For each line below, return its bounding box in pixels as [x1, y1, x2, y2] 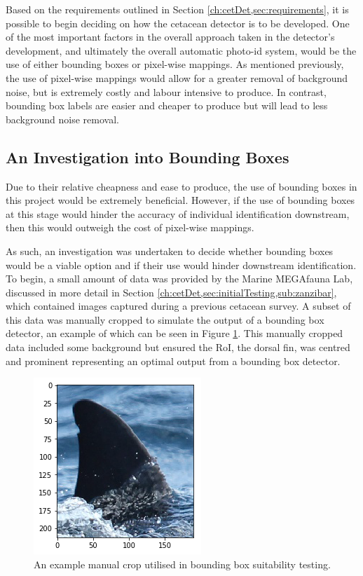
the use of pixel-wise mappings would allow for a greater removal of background [6, 70, 348, 85]
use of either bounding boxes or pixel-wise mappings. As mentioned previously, [6, 57, 344, 71]
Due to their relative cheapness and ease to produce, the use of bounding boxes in [6, 179, 357, 193]
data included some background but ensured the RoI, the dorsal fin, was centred [6, 340, 350, 355]
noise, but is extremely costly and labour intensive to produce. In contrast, [6, 84, 327, 99]
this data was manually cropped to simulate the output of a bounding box [6, 312, 324, 327]
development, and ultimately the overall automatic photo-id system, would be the [6, 43, 357, 57]
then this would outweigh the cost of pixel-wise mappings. [6, 220, 254, 235]
